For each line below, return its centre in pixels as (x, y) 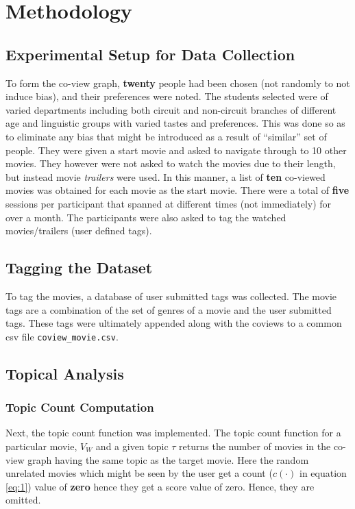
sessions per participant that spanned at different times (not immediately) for (169, 203)
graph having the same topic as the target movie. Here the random (168, 459)
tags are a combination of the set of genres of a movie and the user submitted (169, 309)
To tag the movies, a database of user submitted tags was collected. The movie (171, 296)
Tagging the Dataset (79, 268)
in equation (323, 473)
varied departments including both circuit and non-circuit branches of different (171, 109)
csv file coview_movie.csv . (62, 336)
